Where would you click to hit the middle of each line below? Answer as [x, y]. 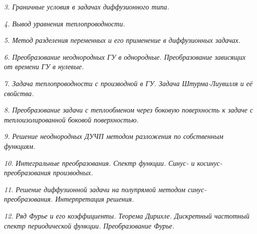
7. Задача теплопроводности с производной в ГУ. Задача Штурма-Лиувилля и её [128, 83]
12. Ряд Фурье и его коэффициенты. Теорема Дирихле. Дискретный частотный [127, 215]
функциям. [20, 146]
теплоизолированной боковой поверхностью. [71, 119]
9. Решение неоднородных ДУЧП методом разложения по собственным [114, 136]
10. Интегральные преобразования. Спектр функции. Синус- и [99, 163]
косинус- [210, 163]
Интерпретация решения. [94, 199]
